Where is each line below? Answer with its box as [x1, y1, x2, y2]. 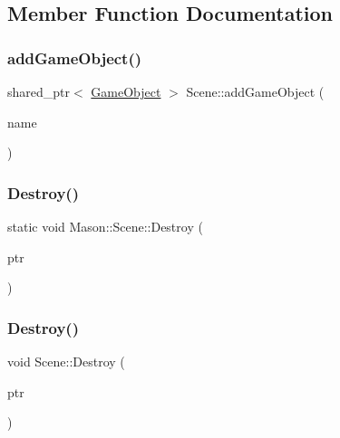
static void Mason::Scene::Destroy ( [7, 217, 203, 235]
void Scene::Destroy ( [7, 352, 125, 370]
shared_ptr [7, 82, 71, 100]
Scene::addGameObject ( [186, 82, 325, 100]
